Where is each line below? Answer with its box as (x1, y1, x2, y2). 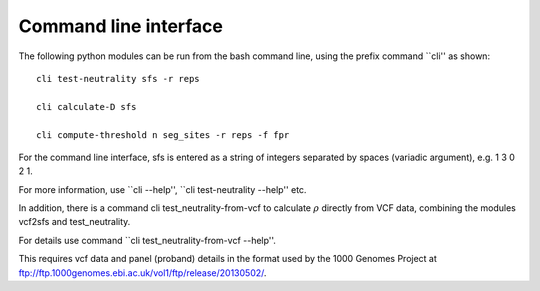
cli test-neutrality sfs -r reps (36, 73, 200, 84)
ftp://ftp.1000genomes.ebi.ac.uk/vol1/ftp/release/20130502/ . (18, 266, 267, 279)
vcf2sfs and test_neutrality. (18, 216, 131, 228)
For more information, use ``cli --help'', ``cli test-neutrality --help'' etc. (18, 183, 307, 195)
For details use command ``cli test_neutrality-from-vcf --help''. (18, 234, 277, 246)
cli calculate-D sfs (36, 101, 137, 112)
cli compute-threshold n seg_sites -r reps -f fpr (36, 129, 290, 140)
